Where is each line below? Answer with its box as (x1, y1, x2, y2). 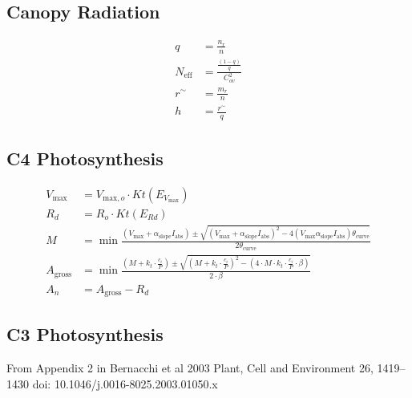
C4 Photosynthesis (6, 145, 164, 170)
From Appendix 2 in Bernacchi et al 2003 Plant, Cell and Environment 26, (6, 359, 374, 376)
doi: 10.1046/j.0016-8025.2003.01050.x (32, 375, 218, 392)
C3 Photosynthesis (6, 322, 164, 347)
